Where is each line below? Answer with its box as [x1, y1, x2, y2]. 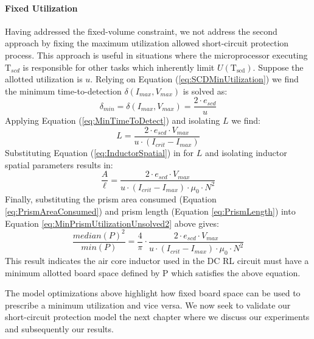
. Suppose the [253, 60, 304, 73]
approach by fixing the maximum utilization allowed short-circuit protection [5, 37, 289, 49]
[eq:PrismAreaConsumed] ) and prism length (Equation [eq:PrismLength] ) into [5, 205, 296, 218]
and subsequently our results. [5, 322, 114, 335]
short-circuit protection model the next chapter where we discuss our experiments [5, 310, 310, 323]
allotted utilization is [5, 73, 83, 85]
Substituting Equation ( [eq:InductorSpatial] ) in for [5, 146, 194, 159]
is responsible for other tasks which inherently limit [23, 60, 215, 73]
